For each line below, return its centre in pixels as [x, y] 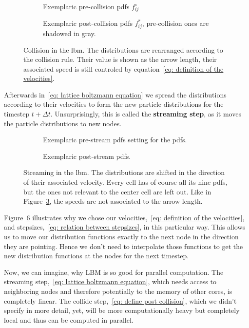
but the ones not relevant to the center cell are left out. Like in [117, 191]
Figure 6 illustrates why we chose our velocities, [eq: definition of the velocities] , [124, 217]
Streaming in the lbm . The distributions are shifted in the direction [124, 172]
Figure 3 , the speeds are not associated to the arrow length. [113, 201]
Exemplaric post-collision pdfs [88, 23]
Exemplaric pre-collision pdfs [86, 6]
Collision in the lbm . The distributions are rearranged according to [123, 49]
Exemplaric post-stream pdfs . [87, 156]
